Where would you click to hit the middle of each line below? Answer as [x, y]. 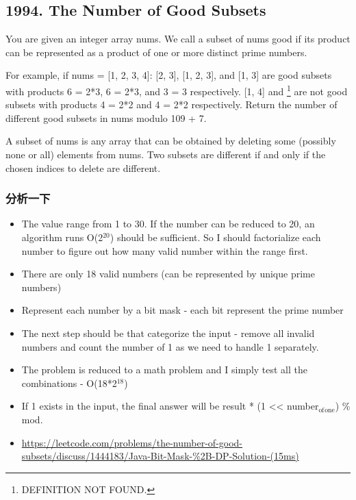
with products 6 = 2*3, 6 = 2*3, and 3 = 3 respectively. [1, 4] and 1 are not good [177, 90]
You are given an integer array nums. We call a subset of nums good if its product [178, 39]
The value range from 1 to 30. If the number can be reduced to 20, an [168, 224]
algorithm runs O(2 [62, 237]
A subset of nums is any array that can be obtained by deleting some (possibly [171, 141]
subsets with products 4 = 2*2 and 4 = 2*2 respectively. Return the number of [171, 104]
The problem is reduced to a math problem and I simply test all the [165, 370]
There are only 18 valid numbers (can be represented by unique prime [168, 274]
